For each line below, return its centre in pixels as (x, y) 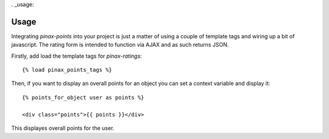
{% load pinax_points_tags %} (67, 70)
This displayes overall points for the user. (63, 128)
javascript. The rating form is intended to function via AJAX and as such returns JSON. (120, 45)
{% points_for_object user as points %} (83, 97)
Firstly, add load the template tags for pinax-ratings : (77, 56)
